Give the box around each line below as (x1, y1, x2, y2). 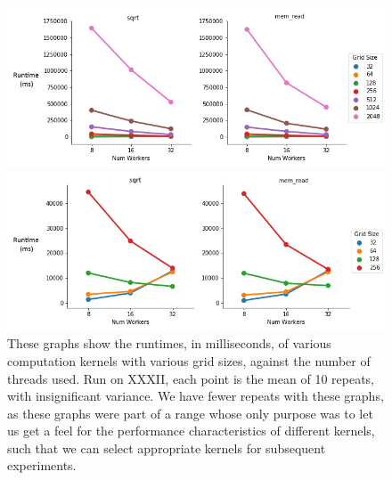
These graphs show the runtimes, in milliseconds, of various (7, 334, 331, 353)
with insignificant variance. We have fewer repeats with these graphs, (7, 386, 384, 405)
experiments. (7, 456, 77, 475)
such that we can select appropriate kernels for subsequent (7, 438, 326, 457)
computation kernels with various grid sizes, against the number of (7, 351, 371, 370)
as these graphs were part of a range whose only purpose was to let (7, 403, 373, 422)
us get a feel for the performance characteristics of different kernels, (7, 421, 375, 440)
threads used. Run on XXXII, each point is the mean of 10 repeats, (7, 369, 375, 387)
